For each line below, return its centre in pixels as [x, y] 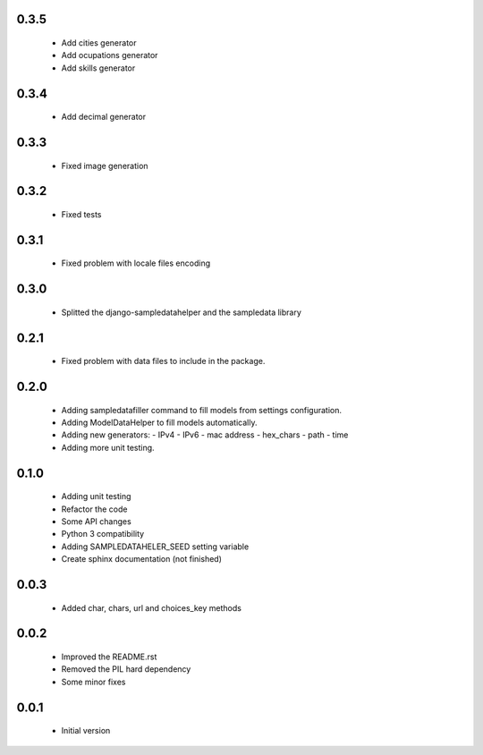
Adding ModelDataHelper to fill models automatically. [159, 423]
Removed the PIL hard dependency [126, 669]
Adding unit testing [96, 496]
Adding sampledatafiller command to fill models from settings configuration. [202, 410]
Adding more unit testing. [108, 447]
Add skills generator [98, 68]
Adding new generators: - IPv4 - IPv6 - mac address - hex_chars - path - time [205, 435]
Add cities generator [99, 43]
